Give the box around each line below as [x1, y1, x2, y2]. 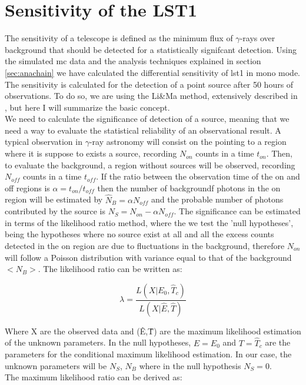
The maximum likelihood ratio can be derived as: [5, 371, 182, 383]
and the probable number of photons [151, 193, 284, 205]
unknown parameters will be [5, 359, 107, 371]
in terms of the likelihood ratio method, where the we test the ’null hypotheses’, [5, 216, 294, 228]
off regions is [5, 181, 50, 194]
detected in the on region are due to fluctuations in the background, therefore [5, 240, 285, 252]
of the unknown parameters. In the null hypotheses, [5, 336, 191, 349]
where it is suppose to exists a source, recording [5, 147, 177, 160]
